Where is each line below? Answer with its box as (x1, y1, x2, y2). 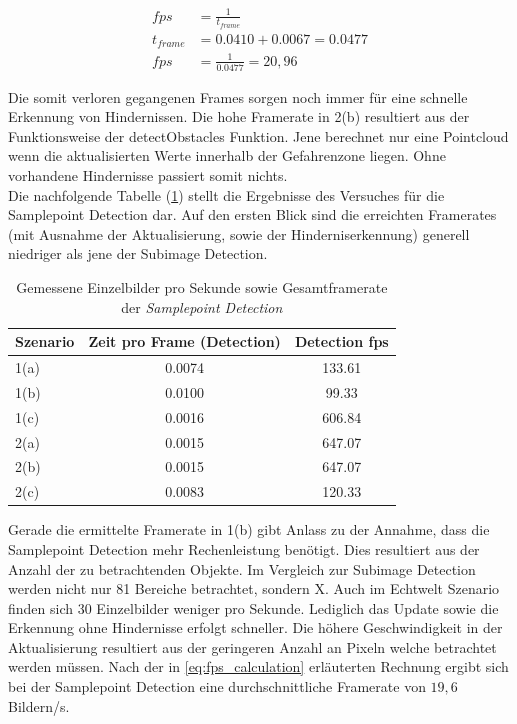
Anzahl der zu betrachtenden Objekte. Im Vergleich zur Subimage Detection (8, 558, 476, 579)
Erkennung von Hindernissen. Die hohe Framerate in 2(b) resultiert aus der (8, 106, 470, 127)
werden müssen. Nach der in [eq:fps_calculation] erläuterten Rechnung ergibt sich (8, 656, 509, 677)
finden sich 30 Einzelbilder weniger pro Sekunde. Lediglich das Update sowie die (8, 597, 499, 618)
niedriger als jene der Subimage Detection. (8, 243, 268, 264)
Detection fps (294, 331, 389, 352)
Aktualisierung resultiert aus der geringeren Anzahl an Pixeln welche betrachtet (8, 636, 497, 657)
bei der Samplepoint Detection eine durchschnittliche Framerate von (8, 676, 426, 697)
